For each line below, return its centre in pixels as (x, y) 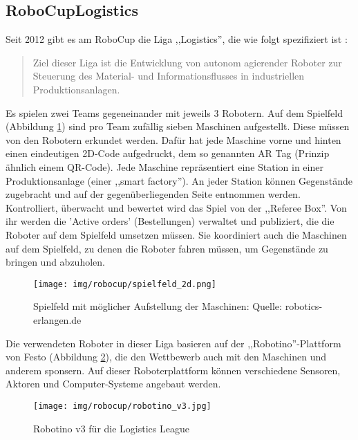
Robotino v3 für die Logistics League (111, 428)
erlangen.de (57, 319)
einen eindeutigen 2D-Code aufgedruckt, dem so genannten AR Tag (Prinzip (168, 153)
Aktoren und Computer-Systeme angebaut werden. (113, 384)
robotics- (304, 306)
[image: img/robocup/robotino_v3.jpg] (122, 406)
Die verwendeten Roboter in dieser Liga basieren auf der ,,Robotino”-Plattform (173, 343)
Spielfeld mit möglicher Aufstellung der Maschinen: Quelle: (158, 306)
